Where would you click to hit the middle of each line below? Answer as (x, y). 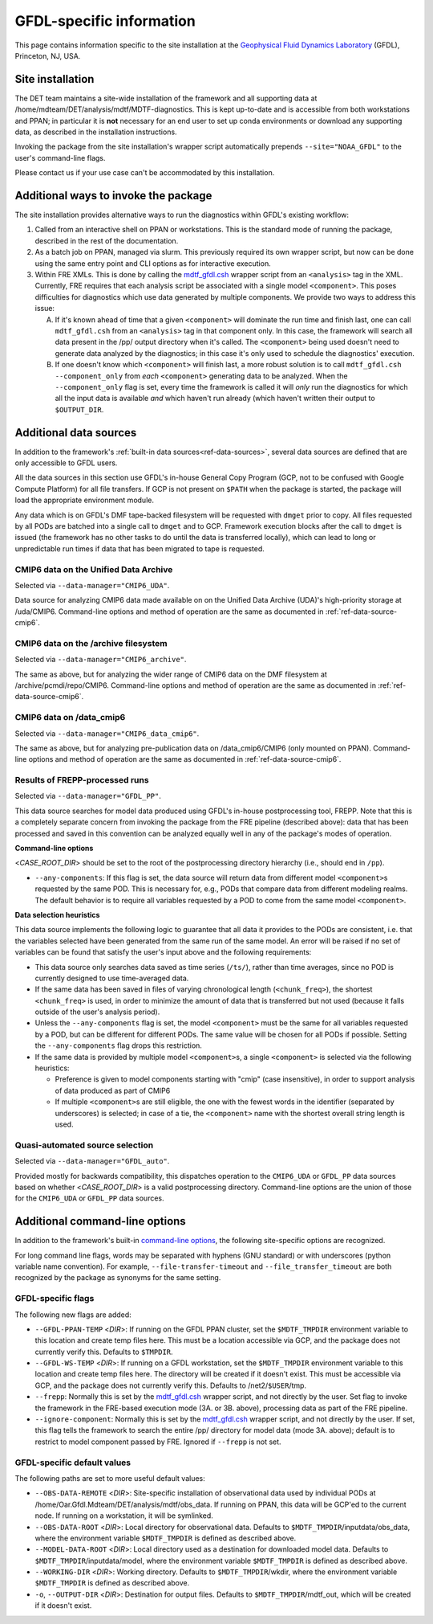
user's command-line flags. (60, 157)
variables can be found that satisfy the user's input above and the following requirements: (163, 952)
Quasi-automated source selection (84, 1145)
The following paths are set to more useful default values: (110, 1478)
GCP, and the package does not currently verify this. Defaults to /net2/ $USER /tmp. (171, 1385)
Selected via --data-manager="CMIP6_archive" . (101, 660)
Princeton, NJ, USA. (48, 55)
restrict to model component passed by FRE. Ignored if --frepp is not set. (158, 1442)
